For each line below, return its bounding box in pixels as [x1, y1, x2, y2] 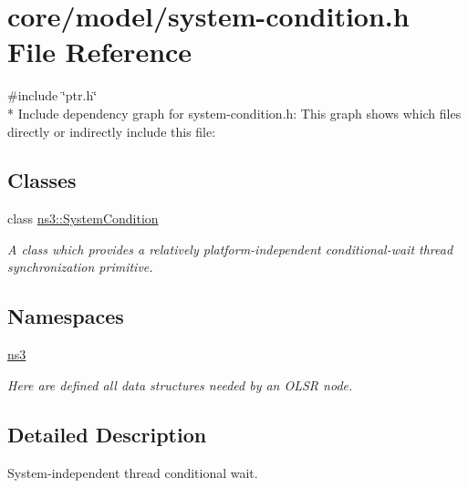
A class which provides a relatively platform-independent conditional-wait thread [7, 239, 453, 258]
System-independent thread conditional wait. [7, 462, 258, 482]
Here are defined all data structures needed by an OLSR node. [7, 375, 353, 394]
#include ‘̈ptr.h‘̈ [7, 86, 98, 105]
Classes [7, 166, 77, 194]
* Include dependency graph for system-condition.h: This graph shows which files [7, 103, 462, 122]
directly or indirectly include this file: [7, 121, 216, 140]
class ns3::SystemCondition [7, 209, 159, 228]
